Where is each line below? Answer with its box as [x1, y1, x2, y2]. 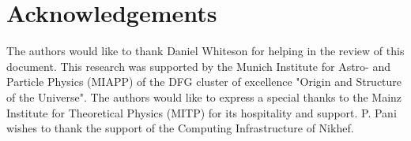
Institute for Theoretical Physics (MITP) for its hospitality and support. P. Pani [6, 104, 397, 121]
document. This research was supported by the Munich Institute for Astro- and [6, 58, 390, 74]
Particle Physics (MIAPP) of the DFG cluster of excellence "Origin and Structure [6, 73, 402, 90]
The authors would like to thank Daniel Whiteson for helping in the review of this [6, 43, 405, 59]
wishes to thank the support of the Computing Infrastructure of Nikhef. [6, 120, 354, 136]
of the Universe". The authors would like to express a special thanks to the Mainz [6, 88, 402, 105]
